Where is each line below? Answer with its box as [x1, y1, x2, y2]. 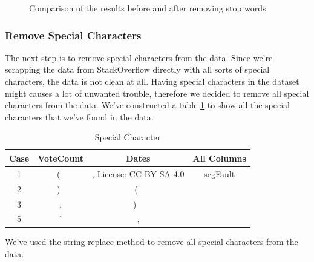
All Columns [192, 151, 246, 164]
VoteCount [38, 151, 84, 164]
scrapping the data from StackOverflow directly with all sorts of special [5, 63, 270, 76]
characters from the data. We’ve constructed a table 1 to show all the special [5, 99, 290, 111]
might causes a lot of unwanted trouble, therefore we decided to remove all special [5, 87, 309, 99]
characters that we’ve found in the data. [5, 110, 154, 123]
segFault [204, 167, 235, 180]
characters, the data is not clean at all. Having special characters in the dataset [5, 75, 299, 87]
